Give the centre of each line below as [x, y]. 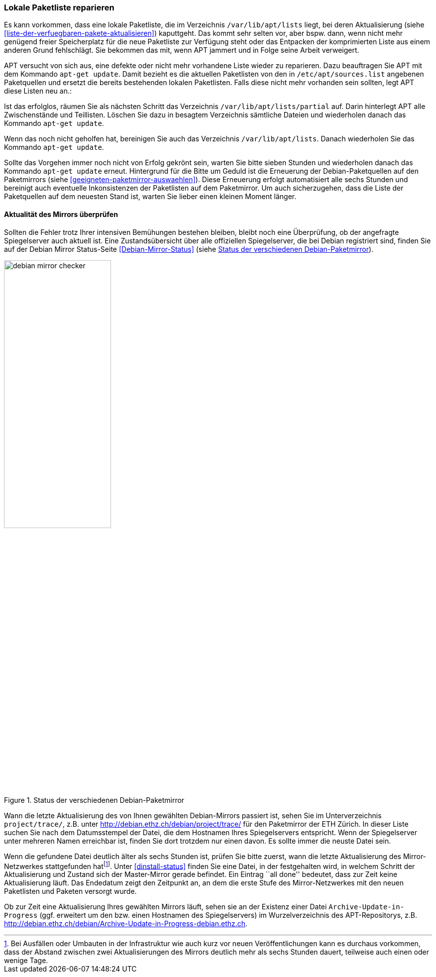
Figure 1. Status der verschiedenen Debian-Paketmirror [94, 800]
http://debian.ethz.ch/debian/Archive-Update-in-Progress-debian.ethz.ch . [126, 924]
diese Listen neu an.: [38, 91]
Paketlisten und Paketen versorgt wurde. [70, 891]
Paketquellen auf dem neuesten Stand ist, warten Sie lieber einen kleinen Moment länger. [150, 197]
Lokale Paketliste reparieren [59, 7]
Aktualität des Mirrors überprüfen [61, 214]
